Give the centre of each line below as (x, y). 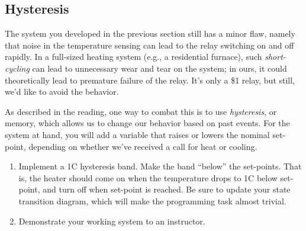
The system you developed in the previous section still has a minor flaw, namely (150, 33)
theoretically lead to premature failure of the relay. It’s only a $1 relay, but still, (150, 80)
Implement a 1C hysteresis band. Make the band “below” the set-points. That (160, 166)
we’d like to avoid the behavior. (62, 92)
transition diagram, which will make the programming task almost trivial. (152, 200)
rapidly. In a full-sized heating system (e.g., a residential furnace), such (133, 57)
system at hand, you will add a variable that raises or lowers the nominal (137, 134)
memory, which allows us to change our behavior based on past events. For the (147, 123)
